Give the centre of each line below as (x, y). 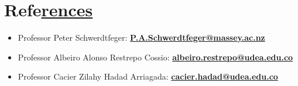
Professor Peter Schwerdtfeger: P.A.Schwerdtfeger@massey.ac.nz (141, 37)
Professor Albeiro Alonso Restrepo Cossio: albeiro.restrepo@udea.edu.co (155, 57)
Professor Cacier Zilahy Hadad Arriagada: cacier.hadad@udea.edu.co (148, 76)
